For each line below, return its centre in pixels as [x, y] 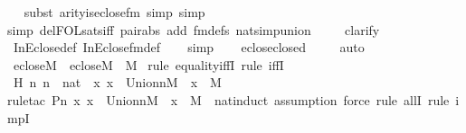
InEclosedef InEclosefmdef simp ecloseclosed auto [189, 47]
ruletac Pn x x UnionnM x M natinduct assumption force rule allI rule [228, 99]
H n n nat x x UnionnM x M [117, 82]
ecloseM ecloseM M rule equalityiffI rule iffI [148, 64]
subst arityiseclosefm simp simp [114, 12]
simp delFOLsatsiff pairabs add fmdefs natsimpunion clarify [194, 29]
